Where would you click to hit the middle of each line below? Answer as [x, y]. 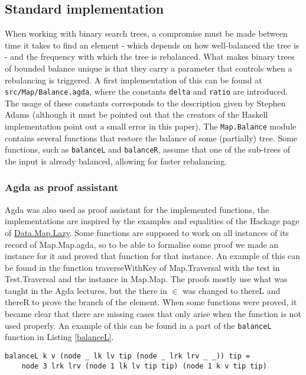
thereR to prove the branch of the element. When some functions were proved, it [151, 302]
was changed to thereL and [232, 290]
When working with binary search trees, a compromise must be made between [146, 33]
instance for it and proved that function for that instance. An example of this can [153, 256]
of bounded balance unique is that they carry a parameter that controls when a [149, 68]
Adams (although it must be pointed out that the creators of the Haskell [136, 114]
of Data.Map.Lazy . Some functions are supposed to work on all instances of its [147, 232]
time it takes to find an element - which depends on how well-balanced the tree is [152, 45]
